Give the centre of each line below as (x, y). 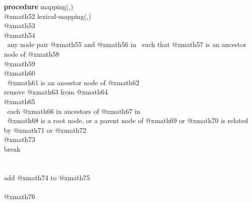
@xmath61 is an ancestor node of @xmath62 (73, 82)
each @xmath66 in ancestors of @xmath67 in (74, 111)
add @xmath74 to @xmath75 (47, 177)
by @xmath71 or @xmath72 (45, 130)
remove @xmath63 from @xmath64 (56, 92)
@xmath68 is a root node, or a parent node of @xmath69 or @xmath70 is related (127, 120)
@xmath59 (20, 63)
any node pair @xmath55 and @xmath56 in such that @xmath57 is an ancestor (127, 44)
